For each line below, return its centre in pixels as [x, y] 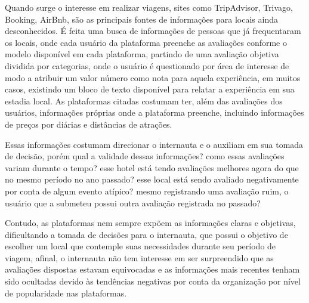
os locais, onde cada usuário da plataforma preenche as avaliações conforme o [146, 42]
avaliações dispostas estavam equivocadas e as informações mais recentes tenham [152, 269]
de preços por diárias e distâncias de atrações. [89, 124]
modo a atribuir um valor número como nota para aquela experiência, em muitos [153, 77]
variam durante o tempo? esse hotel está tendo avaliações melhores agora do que [152, 167]
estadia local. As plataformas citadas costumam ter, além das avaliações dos [144, 101]
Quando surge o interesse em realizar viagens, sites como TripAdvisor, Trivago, [149, 7]
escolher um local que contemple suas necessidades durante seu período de [140, 246]
